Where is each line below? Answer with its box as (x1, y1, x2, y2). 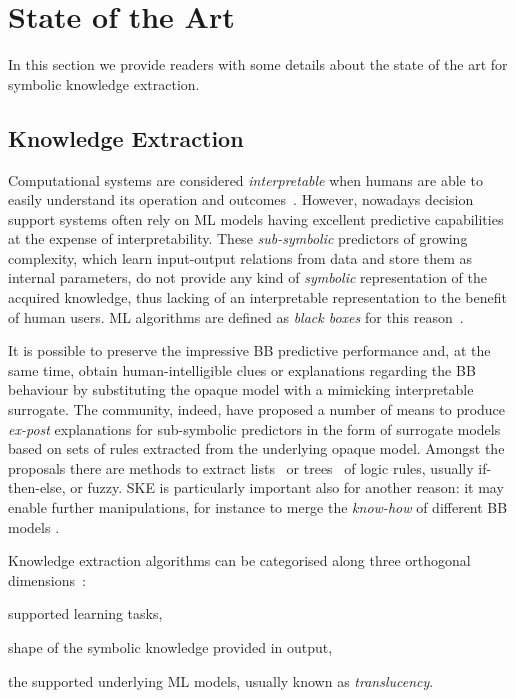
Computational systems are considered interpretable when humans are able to (8, 169, 483, 190)
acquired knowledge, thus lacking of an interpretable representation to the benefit (8, 287, 507, 308)
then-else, (8, 477, 66, 498)
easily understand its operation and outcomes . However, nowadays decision (8, 189, 474, 210)
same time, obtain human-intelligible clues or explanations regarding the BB (8, 359, 476, 380)
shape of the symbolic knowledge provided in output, (8, 636, 333, 657)
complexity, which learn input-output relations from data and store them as (8, 247, 472, 268)
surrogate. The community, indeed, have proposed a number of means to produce (8, 399, 506, 420)
